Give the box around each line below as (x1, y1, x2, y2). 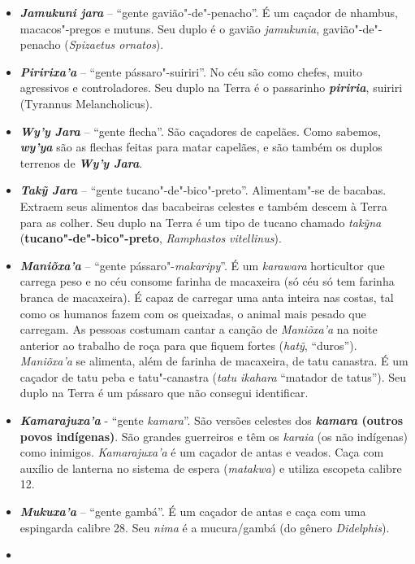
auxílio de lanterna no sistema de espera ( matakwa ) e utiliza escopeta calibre (19, 459, 402, 476)
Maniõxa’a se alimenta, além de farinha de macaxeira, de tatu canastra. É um (19, 352, 409, 369)
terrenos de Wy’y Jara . (19, 154, 143, 171)
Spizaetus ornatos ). (68, 36, 164, 53)
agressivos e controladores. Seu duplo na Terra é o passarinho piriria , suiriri (19, 79, 403, 96)
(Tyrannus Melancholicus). (19, 94, 153, 111)
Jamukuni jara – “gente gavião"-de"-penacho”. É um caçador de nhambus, (19, 4, 398, 20)
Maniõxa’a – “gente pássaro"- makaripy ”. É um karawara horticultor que (19, 256, 385, 273)
